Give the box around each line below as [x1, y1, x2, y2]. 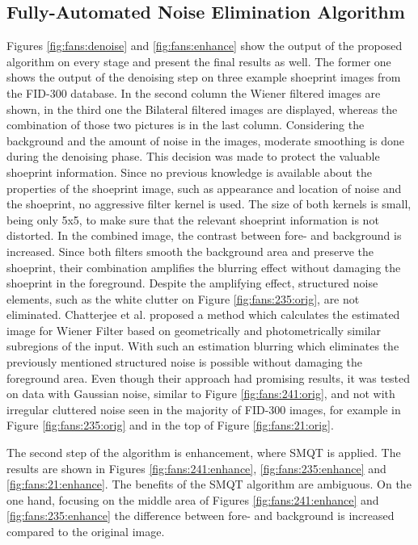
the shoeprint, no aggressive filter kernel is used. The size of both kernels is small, [6, 195, 412, 212]
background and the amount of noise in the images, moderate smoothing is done [6, 132, 404, 149]
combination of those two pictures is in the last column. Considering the [6, 116, 365, 133]
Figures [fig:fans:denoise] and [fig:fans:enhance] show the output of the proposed [6, 37, 403, 54]
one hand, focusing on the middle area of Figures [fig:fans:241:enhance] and [6, 491, 379, 508]
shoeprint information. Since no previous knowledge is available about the [6, 163, 372, 180]
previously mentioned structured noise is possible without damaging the [6, 354, 363, 371]
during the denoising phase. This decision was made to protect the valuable [6, 148, 380, 165]
